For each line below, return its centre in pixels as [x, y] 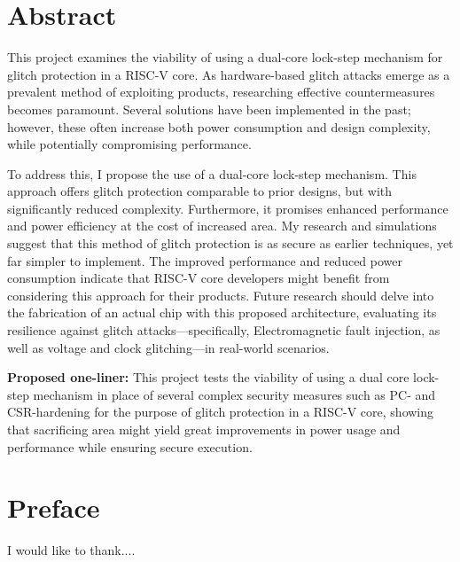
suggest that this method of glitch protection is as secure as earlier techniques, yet [230, 243]
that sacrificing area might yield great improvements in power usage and [204, 429]
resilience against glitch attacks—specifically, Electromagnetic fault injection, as [224, 330]
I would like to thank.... [71, 550]
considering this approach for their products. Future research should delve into [221, 295]
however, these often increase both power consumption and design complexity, [219, 126]
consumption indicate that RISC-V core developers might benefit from [199, 278]
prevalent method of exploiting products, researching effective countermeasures [221, 92]
